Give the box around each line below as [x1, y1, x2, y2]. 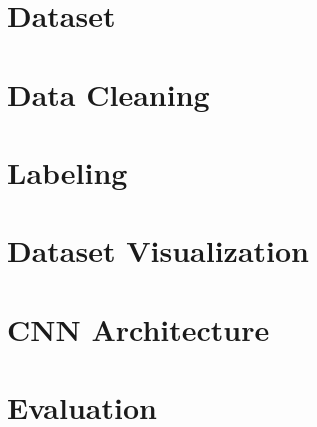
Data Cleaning [7, 73, 210, 114]
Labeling [7, 151, 128, 192]
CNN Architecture [7, 308, 270, 349]
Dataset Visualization [7, 230, 310, 271]
